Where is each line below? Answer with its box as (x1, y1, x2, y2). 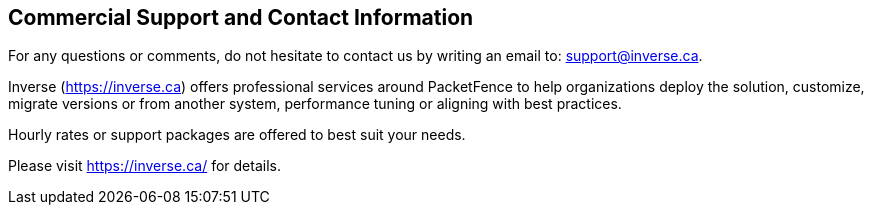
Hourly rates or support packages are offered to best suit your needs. (8, 126, 466, 144)
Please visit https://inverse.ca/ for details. (8, 157, 281, 175)
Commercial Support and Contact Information (8, 5, 474, 30)
